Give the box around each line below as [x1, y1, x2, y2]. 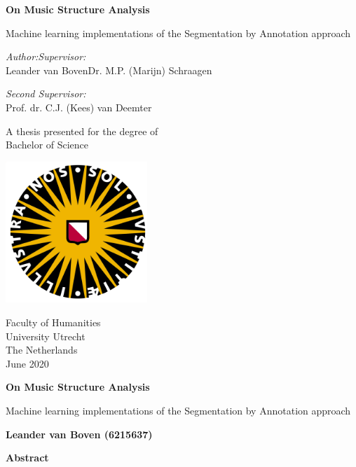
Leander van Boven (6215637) [6, 426, 153, 441]
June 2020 [6, 356, 49, 370]
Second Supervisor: [6, 86, 86, 101]
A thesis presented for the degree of [6, 123, 158, 138]
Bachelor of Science [6, 137, 89, 152]
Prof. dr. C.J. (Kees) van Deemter [6, 99, 152, 114]
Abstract [6, 450, 49, 465]
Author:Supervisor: [6, 49, 86, 64]
